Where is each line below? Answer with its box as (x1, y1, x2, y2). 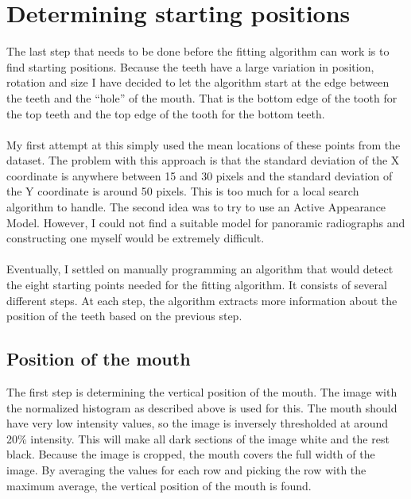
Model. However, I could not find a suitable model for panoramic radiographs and (6, 214, 405, 230)
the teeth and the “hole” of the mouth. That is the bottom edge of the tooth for (6, 89, 397, 106)
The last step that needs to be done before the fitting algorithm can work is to (6, 43, 390, 60)
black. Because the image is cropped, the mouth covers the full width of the (6, 446, 375, 462)
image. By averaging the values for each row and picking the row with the (6, 461, 366, 478)
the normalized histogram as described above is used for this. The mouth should (6, 399, 397, 416)
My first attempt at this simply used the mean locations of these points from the (6, 136, 401, 153)
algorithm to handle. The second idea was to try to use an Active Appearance (6, 199, 386, 215)
